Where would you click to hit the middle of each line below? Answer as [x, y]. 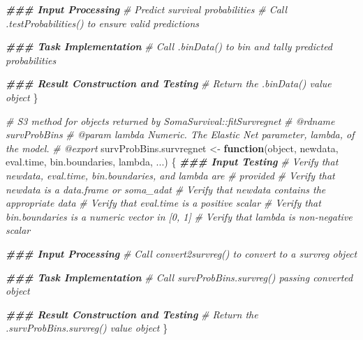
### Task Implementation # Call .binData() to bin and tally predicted [169, 46]
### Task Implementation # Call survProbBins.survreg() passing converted [179, 277]
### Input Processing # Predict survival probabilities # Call [147, 9]
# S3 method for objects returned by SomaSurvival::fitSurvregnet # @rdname [170, 120]
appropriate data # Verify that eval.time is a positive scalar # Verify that [163, 203]
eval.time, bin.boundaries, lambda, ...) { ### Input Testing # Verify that [172, 162]
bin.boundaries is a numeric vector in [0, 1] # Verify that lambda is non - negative [179, 216]
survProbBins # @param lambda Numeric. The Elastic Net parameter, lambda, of [180, 134]
